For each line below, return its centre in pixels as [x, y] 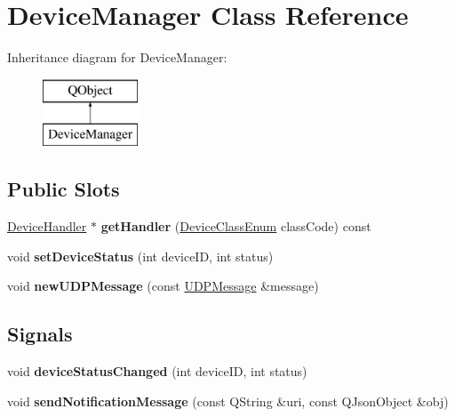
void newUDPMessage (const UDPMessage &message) [163, 286]
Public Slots [64, 189]
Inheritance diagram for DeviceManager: [117, 57]
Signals [40, 334]
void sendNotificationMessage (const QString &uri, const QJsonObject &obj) [228, 401]
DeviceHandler [47, 226]
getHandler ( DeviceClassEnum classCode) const [236, 226]
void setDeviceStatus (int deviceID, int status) [140, 256]
